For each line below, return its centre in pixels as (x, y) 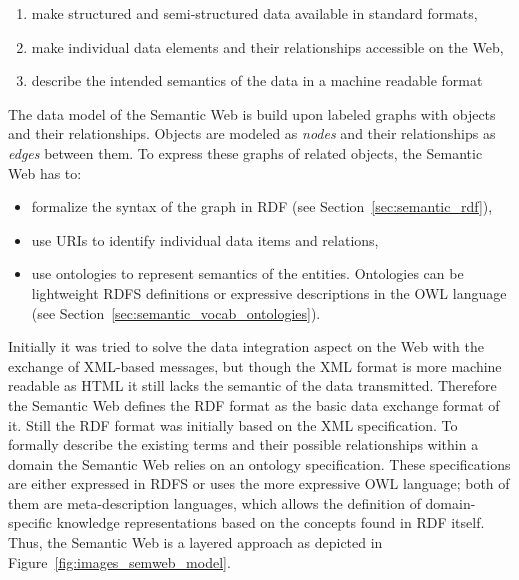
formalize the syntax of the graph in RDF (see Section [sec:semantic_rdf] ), (262, 206)
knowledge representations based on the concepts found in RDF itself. (270, 522)
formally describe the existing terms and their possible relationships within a (243, 444)
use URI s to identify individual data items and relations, (205, 239)
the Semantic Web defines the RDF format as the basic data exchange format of (254, 404)
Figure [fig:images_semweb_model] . (119, 561)
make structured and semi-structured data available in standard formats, (254, 13)
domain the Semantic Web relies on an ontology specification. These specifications (259, 463)
